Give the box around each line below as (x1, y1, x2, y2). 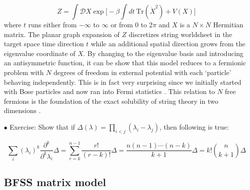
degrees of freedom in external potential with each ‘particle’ (54, 67, 232, 77)
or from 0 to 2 (110, 19, 153, 29)
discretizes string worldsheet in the (128, 29, 232, 39)
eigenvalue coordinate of (4, 48, 76, 58)
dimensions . (4, 105, 41, 115)
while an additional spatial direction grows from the (90, 38, 246, 49)
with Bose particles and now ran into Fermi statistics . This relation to (4, 86, 215, 96)
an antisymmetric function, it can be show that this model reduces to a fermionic (4, 57, 246, 68)
